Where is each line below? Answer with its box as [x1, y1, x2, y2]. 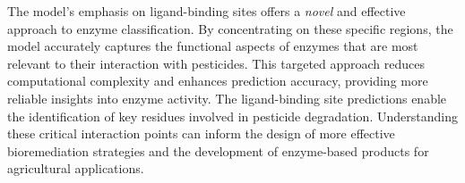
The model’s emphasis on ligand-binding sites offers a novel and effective [7, 2, 406, 20]
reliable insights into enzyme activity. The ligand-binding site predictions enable [7, 88, 447, 107]
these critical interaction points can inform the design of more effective [7, 124, 395, 143]
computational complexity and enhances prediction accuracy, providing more [7, 71, 428, 90]
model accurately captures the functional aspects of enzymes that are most [7, 37, 418, 55]
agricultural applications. [7, 159, 144, 178]
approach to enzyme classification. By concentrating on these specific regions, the [7, 19, 453, 37]
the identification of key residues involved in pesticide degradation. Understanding [7, 106, 458, 125]
